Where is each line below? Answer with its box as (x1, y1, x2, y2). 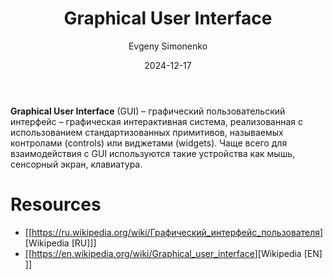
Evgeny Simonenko (128, 40, 208, 52)
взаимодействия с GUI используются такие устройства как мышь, (10, 147, 296, 159)
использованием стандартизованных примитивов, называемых (10, 126, 284, 138)
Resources (10, 193, 102, 216)
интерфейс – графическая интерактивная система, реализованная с (10, 115, 304, 127)
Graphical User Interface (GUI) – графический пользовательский (10, 105, 286, 117)
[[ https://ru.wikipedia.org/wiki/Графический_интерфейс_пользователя (24, 226, 320, 238)
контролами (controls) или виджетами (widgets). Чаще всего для (10, 137, 288, 149)
